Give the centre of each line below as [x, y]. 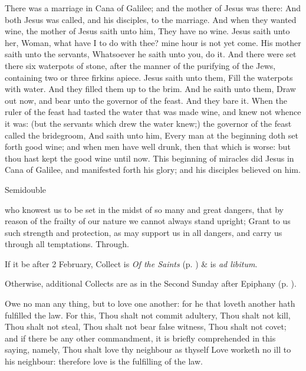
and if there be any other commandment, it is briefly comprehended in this [140, 338]
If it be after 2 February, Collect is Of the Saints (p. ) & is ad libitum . [131, 263]
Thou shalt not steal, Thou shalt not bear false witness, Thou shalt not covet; [146, 326]
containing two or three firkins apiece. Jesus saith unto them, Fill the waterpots [149, 77]
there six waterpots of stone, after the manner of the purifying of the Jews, [140, 65]
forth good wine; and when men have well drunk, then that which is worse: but [148, 147]
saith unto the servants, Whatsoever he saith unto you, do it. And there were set [151, 54]
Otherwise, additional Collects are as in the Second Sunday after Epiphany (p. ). [151, 283]
